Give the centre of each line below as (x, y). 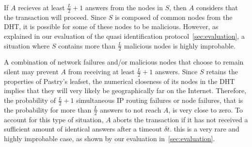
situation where (27, 45)
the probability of (30, 100)
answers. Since (176, 72)
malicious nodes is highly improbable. (180, 45)
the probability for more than (48, 109)
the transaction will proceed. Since (55, 17)
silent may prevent (31, 72)
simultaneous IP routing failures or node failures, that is (160, 100)
